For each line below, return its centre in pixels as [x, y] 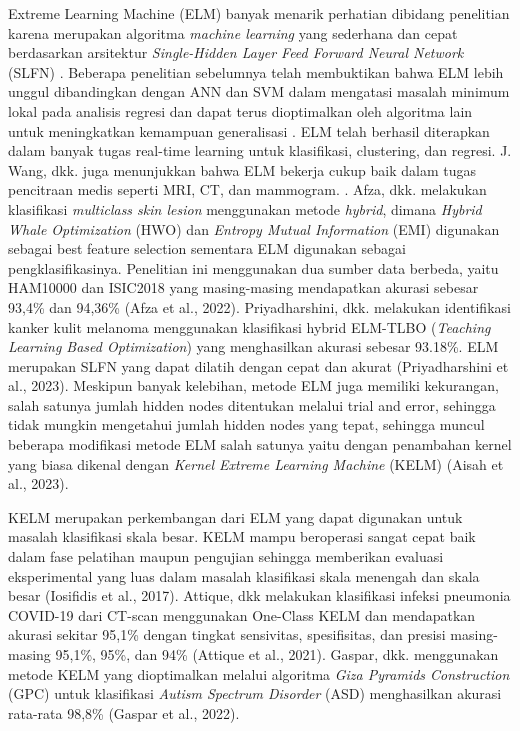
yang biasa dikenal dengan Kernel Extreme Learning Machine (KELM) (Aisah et [256, 463]
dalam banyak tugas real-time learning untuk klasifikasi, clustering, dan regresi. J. [260, 150]
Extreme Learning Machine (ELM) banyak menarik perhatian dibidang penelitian [259, 13]
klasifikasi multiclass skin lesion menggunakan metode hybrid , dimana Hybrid [245, 208]
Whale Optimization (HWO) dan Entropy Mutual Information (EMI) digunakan [254, 228]
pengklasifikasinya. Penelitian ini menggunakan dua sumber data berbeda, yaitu [253, 267]
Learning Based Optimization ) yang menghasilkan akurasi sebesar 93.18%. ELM [253, 346]
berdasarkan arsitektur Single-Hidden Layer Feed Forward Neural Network [236, 52]
